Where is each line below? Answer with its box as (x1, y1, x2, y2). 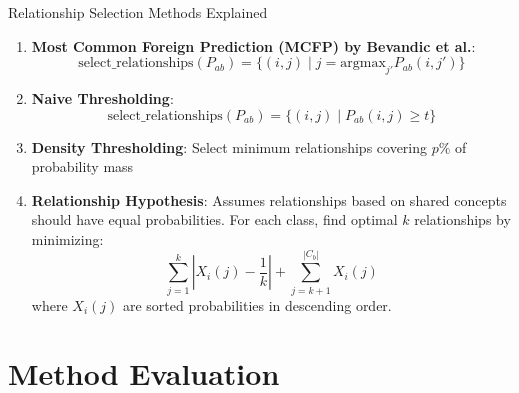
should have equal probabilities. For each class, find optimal (31, 209, 398, 230)
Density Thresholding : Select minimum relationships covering (31, 136, 428, 157)
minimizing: (31, 228, 104, 249)
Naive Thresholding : (31, 87, 174, 108)
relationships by (414, 209, 511, 230)
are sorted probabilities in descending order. (122, 294, 392, 315)
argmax (340, 56, 386, 71)
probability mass (31, 156, 134, 177)
